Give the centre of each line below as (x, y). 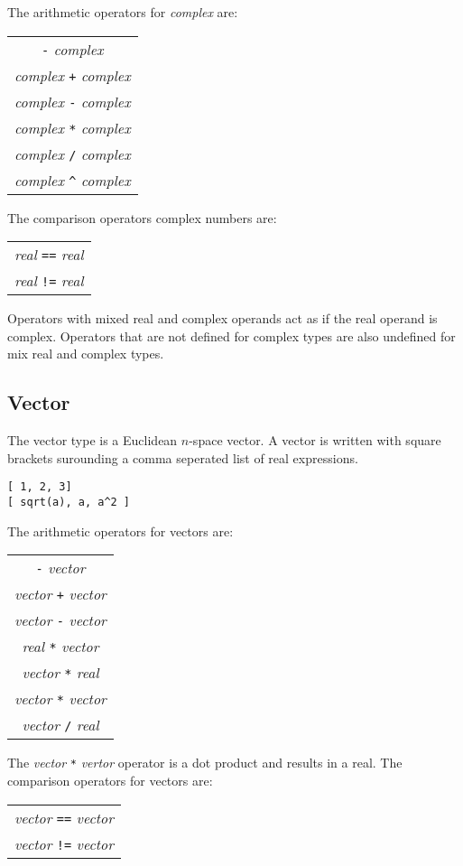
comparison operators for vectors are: (110, 780)
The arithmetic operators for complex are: (123, 12)
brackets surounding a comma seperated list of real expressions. (183, 457)
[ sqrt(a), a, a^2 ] (69, 503)
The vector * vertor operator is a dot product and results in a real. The (205, 763)
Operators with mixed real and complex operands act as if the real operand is (222, 318)
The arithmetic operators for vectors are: (120, 531)
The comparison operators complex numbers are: (142, 217)
